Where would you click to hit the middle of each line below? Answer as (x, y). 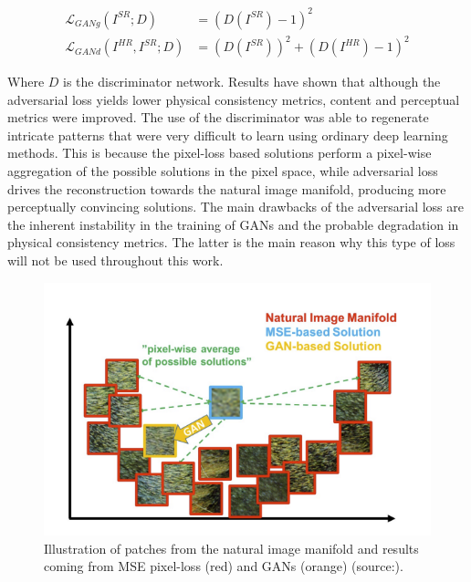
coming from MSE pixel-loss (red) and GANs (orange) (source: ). (224, 566)
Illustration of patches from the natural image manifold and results (231, 548)
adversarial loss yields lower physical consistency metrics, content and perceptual (234, 99)
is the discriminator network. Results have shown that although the (252, 82)
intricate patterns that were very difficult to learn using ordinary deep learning (228, 135)
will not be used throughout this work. (115, 260)
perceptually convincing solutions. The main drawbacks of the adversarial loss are (235, 207)
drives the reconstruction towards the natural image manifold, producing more (227, 188)
